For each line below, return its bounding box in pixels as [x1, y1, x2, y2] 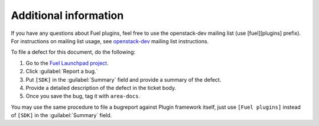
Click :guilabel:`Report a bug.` [25, 68, 98, 75]
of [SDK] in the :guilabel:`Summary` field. [11, 112, 112, 119]
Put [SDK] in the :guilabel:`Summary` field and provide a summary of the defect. [25, 76, 222, 83]
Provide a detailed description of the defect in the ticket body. [25, 84, 177, 91]
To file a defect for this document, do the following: [11, 49, 136, 56]
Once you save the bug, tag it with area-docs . [25, 92, 140, 100]
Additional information [11, 9, 124, 22]
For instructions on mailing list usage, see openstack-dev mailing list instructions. [11, 37, 209, 44]
